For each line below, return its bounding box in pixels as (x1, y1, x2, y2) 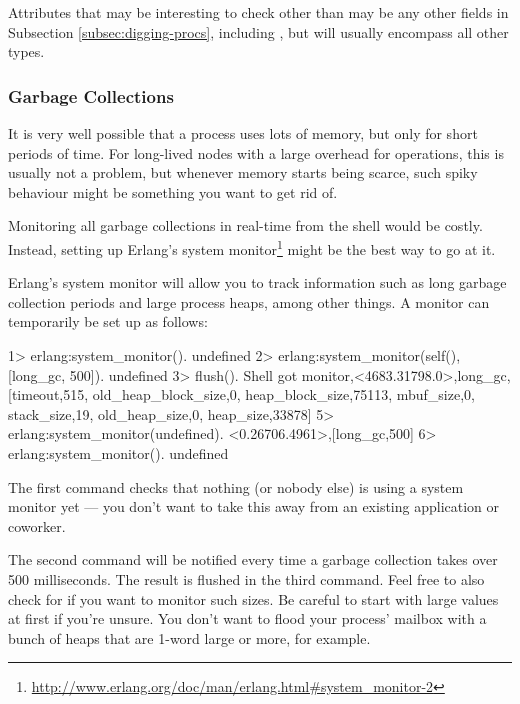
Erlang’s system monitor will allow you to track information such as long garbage (8, 272, 507, 293)
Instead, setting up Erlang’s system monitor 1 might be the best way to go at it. (8, 235, 496, 259)
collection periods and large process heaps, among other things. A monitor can (8, 291, 490, 312)
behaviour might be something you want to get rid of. (8, 181, 338, 202)
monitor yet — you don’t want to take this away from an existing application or (8, 496, 500, 517)
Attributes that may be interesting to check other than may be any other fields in (8, 2, 509, 22)
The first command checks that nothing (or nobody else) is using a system (8, 476, 464, 497)
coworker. (8, 515, 66, 536)
